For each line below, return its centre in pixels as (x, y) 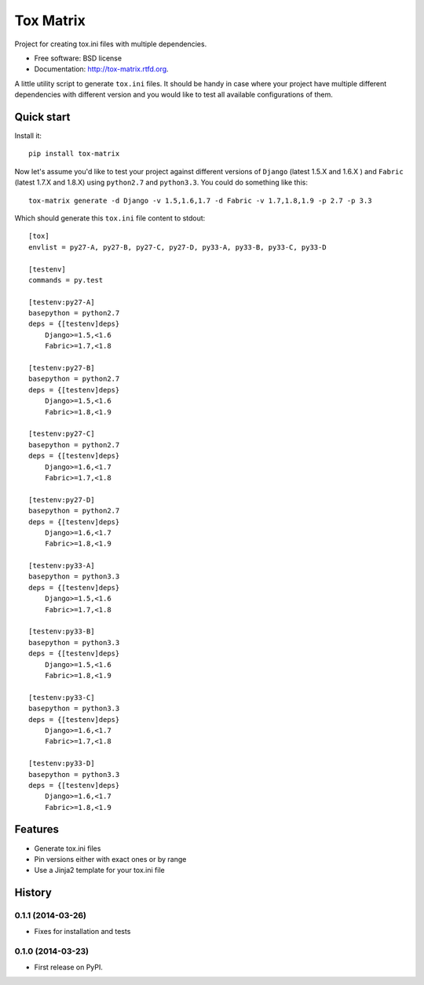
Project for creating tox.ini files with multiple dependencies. (111, 44)
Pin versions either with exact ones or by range (110, 859)
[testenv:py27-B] (62, 368)
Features (37, 829)
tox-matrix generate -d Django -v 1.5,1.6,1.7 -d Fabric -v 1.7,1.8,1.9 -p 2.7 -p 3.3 (200, 201)
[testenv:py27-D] (62, 500)
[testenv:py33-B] (62, 631)
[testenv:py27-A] (62, 302)
